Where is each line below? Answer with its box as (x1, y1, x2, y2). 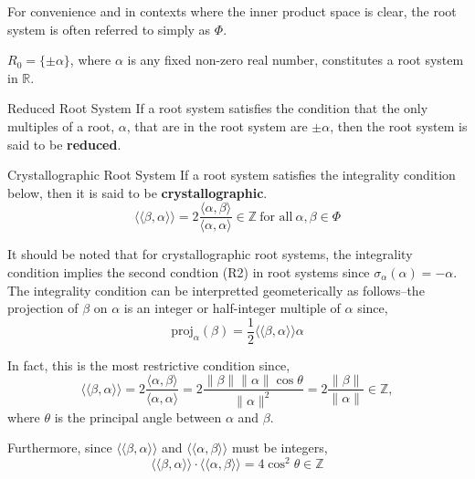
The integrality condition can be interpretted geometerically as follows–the (7, 280, 425, 299)
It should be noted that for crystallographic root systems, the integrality (7, 245, 413, 264)
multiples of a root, (7, 116, 115, 135)
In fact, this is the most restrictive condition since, (7, 355, 290, 374)
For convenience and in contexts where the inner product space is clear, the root (7, 2, 457, 20)
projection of (7, 298, 79, 318)
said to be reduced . (7, 134, 121, 153)
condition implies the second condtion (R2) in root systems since (7, 263, 370, 281)
